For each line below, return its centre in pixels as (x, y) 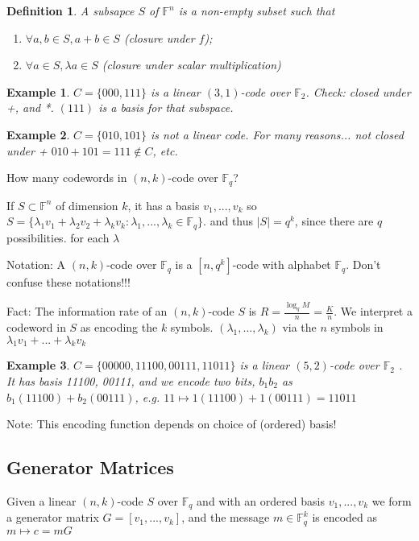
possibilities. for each (58, 237)
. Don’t (363, 264)
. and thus (228, 221)
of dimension (87, 205)
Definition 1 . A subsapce (71, 10)
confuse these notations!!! (68, 282)
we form (392, 500)
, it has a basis (164, 205)
